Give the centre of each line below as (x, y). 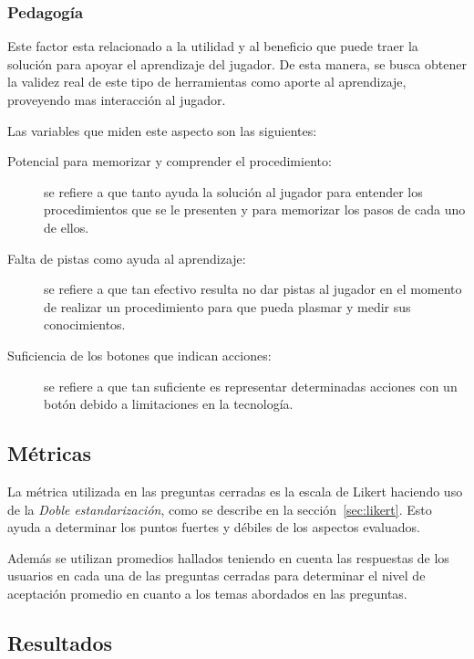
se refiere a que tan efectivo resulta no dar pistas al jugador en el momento (253, 289)
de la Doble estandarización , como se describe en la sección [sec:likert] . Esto (220, 509)
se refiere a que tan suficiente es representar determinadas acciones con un (251, 386)
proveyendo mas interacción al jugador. (117, 99)
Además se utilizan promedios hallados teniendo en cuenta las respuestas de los (228, 557)
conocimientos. (85, 324)
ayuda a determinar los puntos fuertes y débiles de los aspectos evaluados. (214, 527)
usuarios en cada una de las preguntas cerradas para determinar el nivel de (216, 575)
